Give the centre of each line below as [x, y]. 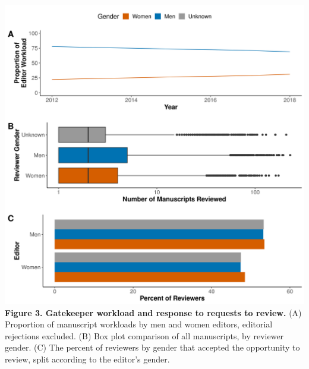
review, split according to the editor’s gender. [87, 359]
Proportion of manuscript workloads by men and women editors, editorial [139, 324]
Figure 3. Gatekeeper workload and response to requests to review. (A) [153, 312]
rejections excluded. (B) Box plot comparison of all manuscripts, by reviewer [144, 335]
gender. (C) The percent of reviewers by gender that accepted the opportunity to [152, 347]
